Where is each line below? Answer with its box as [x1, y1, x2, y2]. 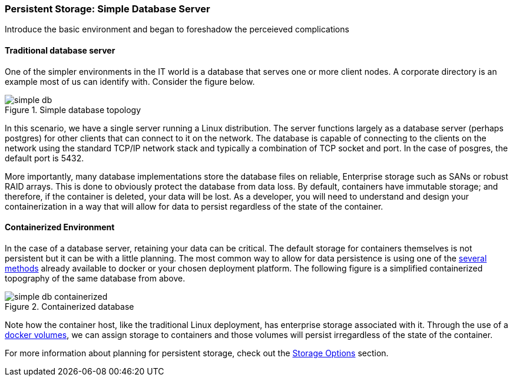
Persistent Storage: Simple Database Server [5, 3, 210, 15]
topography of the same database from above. [5, 273, 186, 283]
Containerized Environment [5, 222, 115, 233]
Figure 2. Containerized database [5, 301, 134, 312]
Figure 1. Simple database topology [5, 104, 141, 115]
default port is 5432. [5, 153, 84, 163]
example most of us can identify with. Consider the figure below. [5, 76, 255, 87]
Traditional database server [5, 45, 115, 55]
